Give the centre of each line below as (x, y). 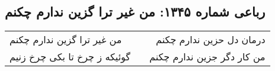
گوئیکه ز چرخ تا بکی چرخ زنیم (70, 57)
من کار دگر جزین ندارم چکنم (207, 57)
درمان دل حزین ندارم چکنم (211, 40)
